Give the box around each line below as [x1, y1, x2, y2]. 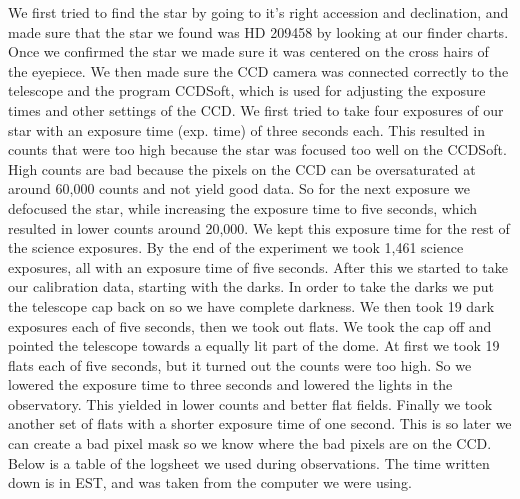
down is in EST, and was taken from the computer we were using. [8, 472, 412, 493]
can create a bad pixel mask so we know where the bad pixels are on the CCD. [8, 433, 492, 454]
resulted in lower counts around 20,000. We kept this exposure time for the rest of [8, 217, 510, 238]
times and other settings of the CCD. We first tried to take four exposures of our [8, 99, 504, 120]
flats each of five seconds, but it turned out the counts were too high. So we [8, 354, 472, 375]
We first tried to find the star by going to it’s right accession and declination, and [8, 2, 509, 22]
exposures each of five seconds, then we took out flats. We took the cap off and [8, 315, 492, 336]
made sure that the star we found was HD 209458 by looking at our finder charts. [8, 21, 509, 42]
